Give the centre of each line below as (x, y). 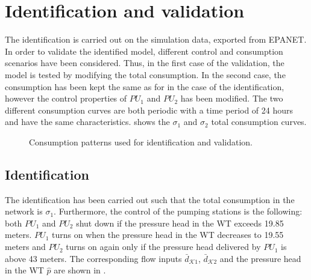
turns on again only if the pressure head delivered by (163, 247)
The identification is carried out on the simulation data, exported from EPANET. (156, 39)
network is (24, 211)
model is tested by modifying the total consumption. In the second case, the (145, 74)
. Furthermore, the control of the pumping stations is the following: (178, 211)
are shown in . (80, 270)
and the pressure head (260, 258)
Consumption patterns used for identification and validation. (141, 142)
